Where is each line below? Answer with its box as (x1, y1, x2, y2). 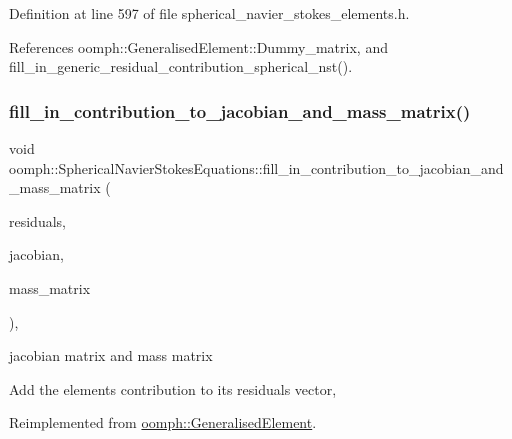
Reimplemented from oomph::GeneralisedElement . (9, 412, 317, 433)
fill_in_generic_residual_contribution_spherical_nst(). (9, 56, 353, 77)
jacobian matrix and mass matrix (9, 345, 213, 366)
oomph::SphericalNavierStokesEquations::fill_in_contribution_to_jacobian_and (9, 157, 504, 178)
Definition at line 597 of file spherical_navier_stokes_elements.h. (9, 3, 410, 23)
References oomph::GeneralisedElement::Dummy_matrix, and (9, 36, 388, 57)
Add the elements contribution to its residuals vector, (9, 378, 337, 399)
